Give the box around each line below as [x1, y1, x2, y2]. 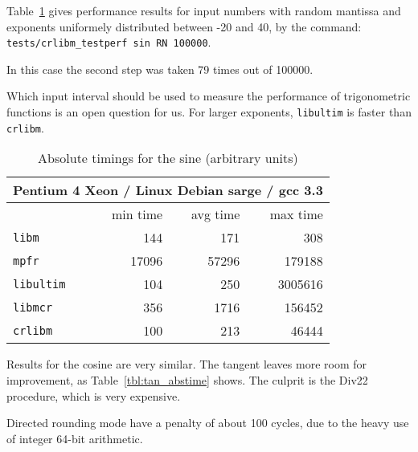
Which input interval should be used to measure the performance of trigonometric [6, 88, 411, 104]
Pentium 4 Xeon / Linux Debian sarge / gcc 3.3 [13, 181, 323, 200]
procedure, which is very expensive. [6, 387, 181, 404]
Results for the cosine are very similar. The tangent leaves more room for [6, 356, 367, 373]
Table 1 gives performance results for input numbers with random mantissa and [6, 2, 401, 18]
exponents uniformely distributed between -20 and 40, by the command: [6, 18, 362, 35]
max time [269, 205, 323, 224]
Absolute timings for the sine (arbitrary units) [38, 149, 298, 168]
